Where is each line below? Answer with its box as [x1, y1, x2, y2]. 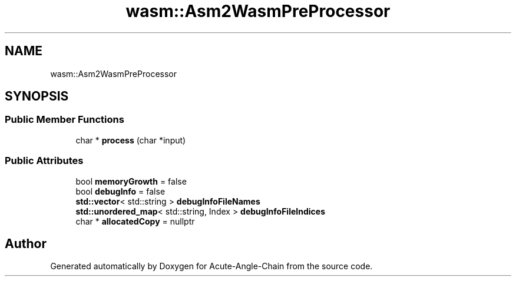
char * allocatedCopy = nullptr [75, 216, 195, 226]
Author [5, 236, 47, 251]
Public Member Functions [5, 113, 124, 126]
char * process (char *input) [75, 135, 186, 145]
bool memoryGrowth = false [75, 176, 187, 186]
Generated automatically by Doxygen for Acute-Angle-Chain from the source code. [50, 261, 373, 272]
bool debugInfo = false [75, 186, 166, 196]
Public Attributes [5, 155, 84, 167]
